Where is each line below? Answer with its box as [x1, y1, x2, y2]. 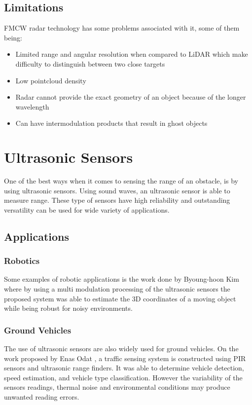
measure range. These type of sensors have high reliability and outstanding [4, 195, 230, 205]
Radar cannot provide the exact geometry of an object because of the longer [15, 92, 246, 102]
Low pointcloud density [15, 75, 86, 85]
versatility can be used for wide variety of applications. [4, 204, 170, 215]
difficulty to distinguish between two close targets [15, 58, 165, 69]
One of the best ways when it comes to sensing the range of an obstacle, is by [4, 176, 238, 186]
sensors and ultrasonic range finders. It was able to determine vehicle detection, [4, 363, 244, 373]
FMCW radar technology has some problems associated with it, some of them [4, 23, 240, 33]
